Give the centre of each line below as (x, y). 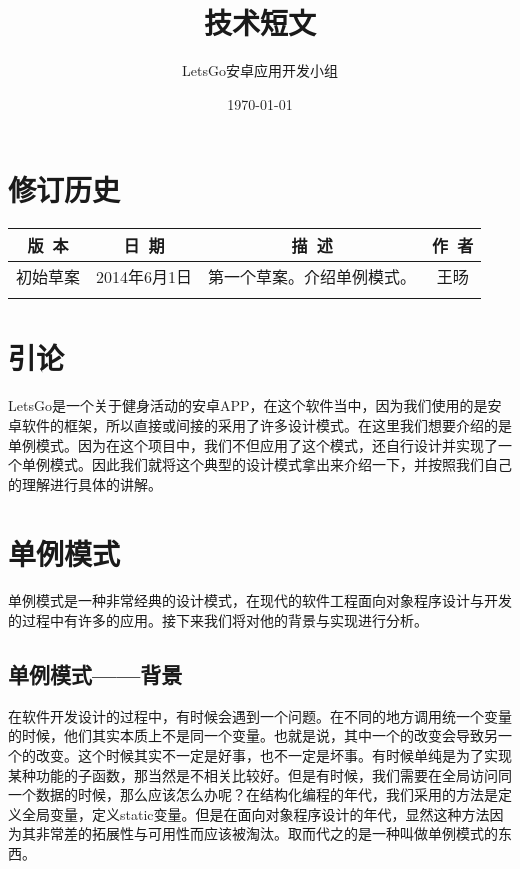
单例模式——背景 (95, 674)
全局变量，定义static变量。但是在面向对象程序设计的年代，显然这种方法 (255, 813)
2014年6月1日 (144, 277)
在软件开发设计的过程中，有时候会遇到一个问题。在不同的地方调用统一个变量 (260, 715)
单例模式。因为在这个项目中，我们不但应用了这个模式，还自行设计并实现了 (253, 444)
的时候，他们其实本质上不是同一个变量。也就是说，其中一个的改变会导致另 (253, 735)
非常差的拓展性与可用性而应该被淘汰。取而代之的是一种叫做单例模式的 (266, 833)
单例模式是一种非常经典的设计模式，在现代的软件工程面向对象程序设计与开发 (260, 600)
